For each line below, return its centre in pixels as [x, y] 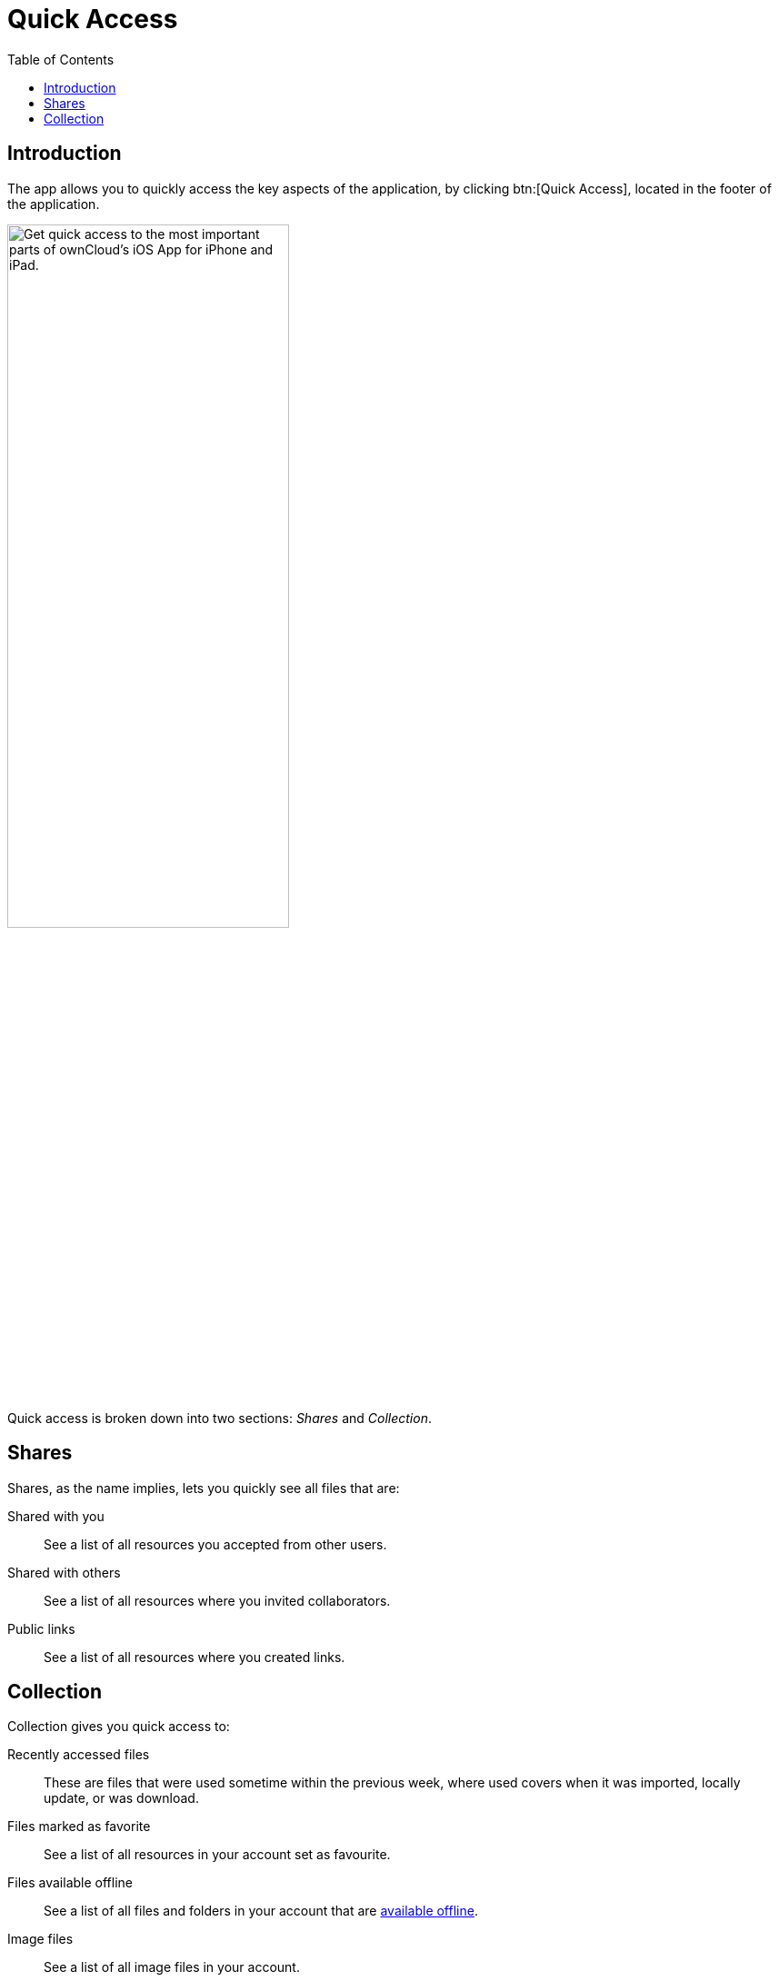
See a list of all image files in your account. [172, 1967]
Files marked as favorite [79, 1827]
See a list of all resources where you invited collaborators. [217, 1600]
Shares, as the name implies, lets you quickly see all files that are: [204, 1488]
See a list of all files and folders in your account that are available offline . [261, 1911]
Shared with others [64, 1572]
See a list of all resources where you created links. [195, 1657]
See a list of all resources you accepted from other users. [215, 1544]
